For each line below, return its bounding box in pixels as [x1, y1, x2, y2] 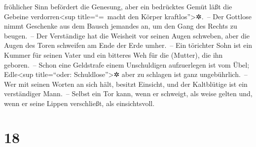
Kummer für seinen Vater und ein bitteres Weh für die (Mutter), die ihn [4, 49, 223, 60]
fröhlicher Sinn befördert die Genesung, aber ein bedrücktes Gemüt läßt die [4, 1, 232, 11]
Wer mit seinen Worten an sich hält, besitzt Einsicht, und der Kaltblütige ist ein [4, 78, 248, 89]
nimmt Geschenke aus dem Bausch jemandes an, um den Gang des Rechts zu [4, 21, 237, 31]
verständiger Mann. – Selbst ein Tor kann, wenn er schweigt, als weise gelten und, [4, 88, 253, 99]
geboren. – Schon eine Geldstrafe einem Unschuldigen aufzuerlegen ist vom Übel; [4, 59, 250, 70]
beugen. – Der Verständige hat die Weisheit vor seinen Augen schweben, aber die [4, 30, 250, 40]
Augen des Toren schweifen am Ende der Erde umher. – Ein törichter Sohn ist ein [4, 40, 253, 50]
